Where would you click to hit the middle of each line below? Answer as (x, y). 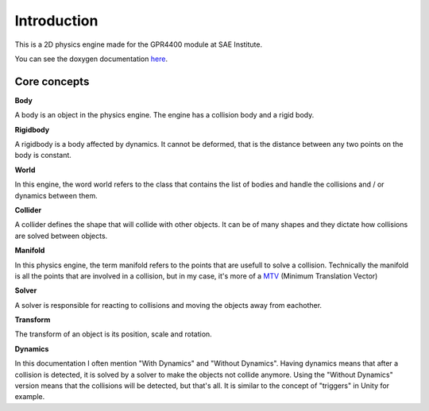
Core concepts (52, 81)
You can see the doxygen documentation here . (91, 59)
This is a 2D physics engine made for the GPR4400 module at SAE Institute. (139, 44)
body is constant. (43, 156)
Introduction (56, 21)
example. (30, 397)
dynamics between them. (56, 195)
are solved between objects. (61, 236)
